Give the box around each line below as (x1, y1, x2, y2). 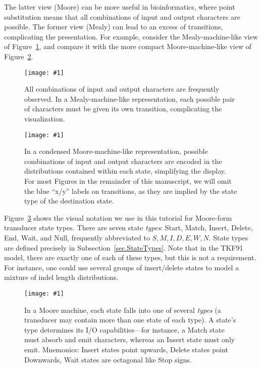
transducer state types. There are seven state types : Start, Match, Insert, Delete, (4, 222, 253, 233)
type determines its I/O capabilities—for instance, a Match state (24, 324, 225, 335)
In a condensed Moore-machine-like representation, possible (24, 146, 208, 156)
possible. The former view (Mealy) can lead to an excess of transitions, (4, 21, 223, 32)
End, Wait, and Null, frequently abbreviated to (4, 232, 150, 242)
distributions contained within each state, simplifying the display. (24, 166, 226, 176)
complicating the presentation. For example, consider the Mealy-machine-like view (4, 31, 258, 42)
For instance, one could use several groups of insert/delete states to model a (4, 262, 239, 272)
